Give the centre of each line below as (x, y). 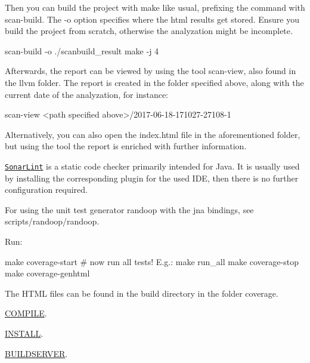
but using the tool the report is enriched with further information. (126, 146)
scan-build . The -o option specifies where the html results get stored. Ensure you (152, 19)
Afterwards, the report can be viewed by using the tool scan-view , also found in (151, 71)
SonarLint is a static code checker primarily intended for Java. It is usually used (152, 166)
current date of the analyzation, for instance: (86, 94)
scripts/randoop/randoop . (52, 221)
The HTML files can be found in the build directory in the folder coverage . (142, 293)
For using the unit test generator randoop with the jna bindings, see (129, 209)
